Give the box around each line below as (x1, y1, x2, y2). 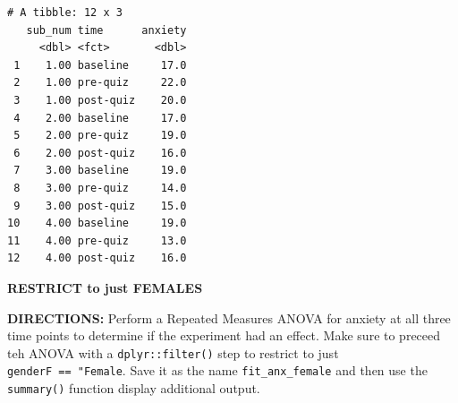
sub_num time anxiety (26, 23, 187, 37)
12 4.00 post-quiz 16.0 (7, 252, 187, 265)
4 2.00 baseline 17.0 (13, 111, 187, 124)
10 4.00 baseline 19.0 (7, 217, 187, 230)
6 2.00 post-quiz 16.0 (13, 146, 187, 159)
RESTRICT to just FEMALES (7, 278, 203, 296)
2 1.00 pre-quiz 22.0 (13, 76, 187, 90)
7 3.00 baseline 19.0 (13, 164, 187, 177)
